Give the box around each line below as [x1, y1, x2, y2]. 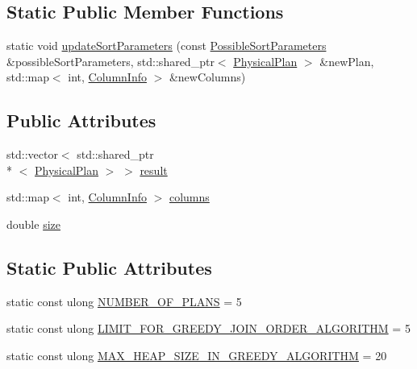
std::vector [6, 146, 58, 163]
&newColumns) [169, 68, 246, 85]
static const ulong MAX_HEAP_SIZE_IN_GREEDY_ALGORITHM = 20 [6, 346, 387, 363]
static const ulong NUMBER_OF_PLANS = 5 [6, 292, 242, 309]
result [140, 161, 168, 178]
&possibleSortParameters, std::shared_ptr [6, 52, 215, 69]
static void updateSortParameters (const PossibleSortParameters [6, 37, 327, 54]
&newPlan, [319, 52, 374, 69]
